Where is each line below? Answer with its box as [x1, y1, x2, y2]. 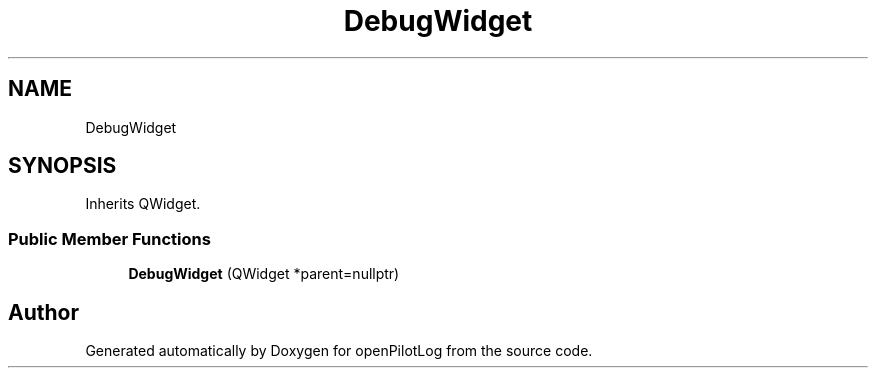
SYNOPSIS [8, 153, 117, 179]
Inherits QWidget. [85, 195, 201, 213]
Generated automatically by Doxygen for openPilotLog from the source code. [85, 342, 593, 360]
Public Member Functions [8, 228, 211, 249]
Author [8, 299, 79, 325]
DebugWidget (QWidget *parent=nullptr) [128, 265, 400, 283]
